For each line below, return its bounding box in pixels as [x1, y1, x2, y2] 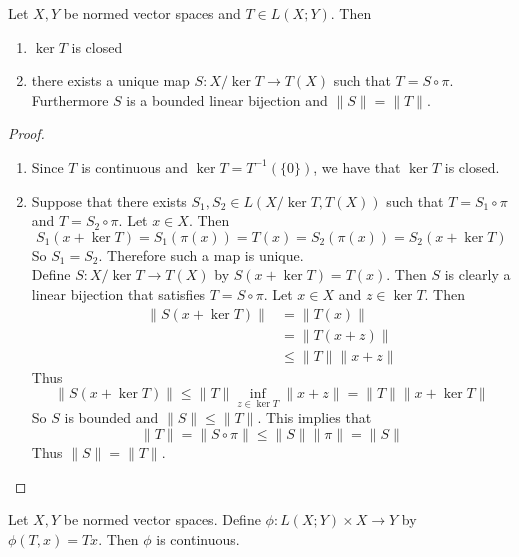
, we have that [313, 156, 401, 177]
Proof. [8, 123, 45, 144]
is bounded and [64, 407, 159, 428]
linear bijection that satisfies [31, 283, 206, 304]
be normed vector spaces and [63, 3, 241, 23]
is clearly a [444, 264, 511, 285]
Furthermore [31, 89, 109, 110]
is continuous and [81, 156, 188, 177]
